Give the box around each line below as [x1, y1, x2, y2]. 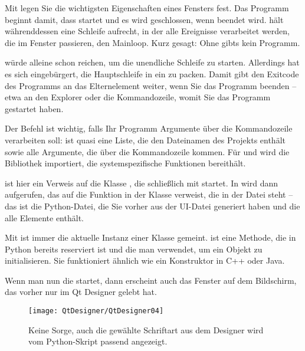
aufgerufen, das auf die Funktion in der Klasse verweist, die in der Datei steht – [5, 188, 293, 201]
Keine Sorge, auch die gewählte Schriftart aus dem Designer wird [28, 323, 264, 336]
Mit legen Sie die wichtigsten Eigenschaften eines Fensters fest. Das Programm [5, 2, 289, 14]
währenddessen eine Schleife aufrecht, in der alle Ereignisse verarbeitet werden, [5, 25, 290, 37]
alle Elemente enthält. [5, 211, 84, 224]
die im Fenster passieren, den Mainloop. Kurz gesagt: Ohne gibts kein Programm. [5, 36, 300, 48]
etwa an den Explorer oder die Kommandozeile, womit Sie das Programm [5, 91, 271, 103]
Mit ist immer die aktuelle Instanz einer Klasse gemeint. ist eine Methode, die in [5, 231, 296, 244]
